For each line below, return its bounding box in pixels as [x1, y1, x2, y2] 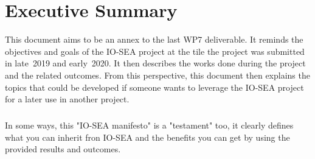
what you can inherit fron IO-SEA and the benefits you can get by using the [5, 130, 290, 143]
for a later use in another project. [5, 93, 130, 105]
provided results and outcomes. [5, 143, 121, 155]
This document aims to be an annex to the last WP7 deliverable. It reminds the [5, 33, 303, 46]
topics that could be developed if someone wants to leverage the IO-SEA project [5, 80, 304, 93]
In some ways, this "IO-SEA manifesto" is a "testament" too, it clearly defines [5, 119, 294, 132]
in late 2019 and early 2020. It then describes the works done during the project [5, 57, 306, 69]
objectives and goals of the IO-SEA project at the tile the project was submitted [5, 44, 305, 57]
